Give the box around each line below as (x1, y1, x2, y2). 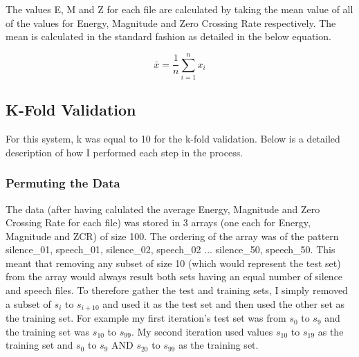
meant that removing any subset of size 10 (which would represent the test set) (6, 255, 341, 270)
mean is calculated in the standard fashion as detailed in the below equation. (6, 29, 331, 44)
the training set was (6, 324, 90, 338)
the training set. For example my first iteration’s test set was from (6, 311, 286, 325)
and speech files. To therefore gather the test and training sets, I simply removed (6, 283, 348, 297)
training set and (6, 338, 73, 352)
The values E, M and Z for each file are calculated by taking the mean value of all (6, 2, 353, 16)
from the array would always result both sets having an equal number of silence (6, 269, 343, 284)
